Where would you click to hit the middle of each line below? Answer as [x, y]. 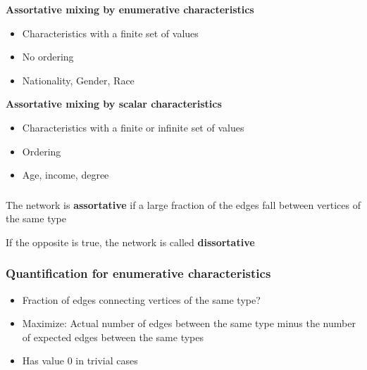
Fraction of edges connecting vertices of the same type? [141, 299]
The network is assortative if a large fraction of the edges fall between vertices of [183, 204]
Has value [43, 361]
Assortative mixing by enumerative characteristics [130, 9]
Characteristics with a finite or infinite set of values [133, 127]
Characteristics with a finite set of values [110, 33]
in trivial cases [107, 361]
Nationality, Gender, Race [78, 80]
